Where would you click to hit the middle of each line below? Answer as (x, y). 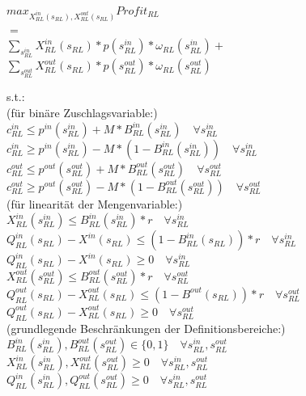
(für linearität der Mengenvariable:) (95, 203)
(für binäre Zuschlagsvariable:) (82, 112)
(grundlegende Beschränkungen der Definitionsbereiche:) (146, 328)
